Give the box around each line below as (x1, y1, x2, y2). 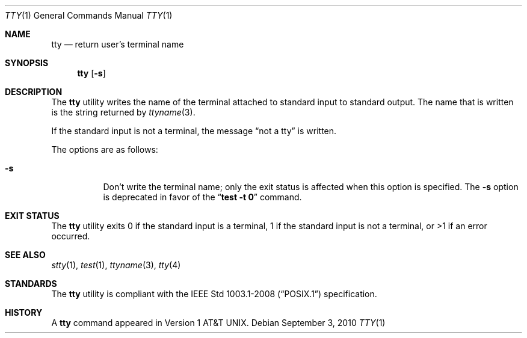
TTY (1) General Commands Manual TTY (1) (5, 10, 173, 20)
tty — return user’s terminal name (51, 39, 184, 49)
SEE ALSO (5, 250, 46, 260)
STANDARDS (5, 278, 57, 289)
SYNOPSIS (5, 58, 49, 68)
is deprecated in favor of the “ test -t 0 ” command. (103, 192, 302, 202)
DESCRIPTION (5, 87, 63, 97)
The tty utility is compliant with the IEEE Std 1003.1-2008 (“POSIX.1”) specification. (51, 289, 377, 299)
